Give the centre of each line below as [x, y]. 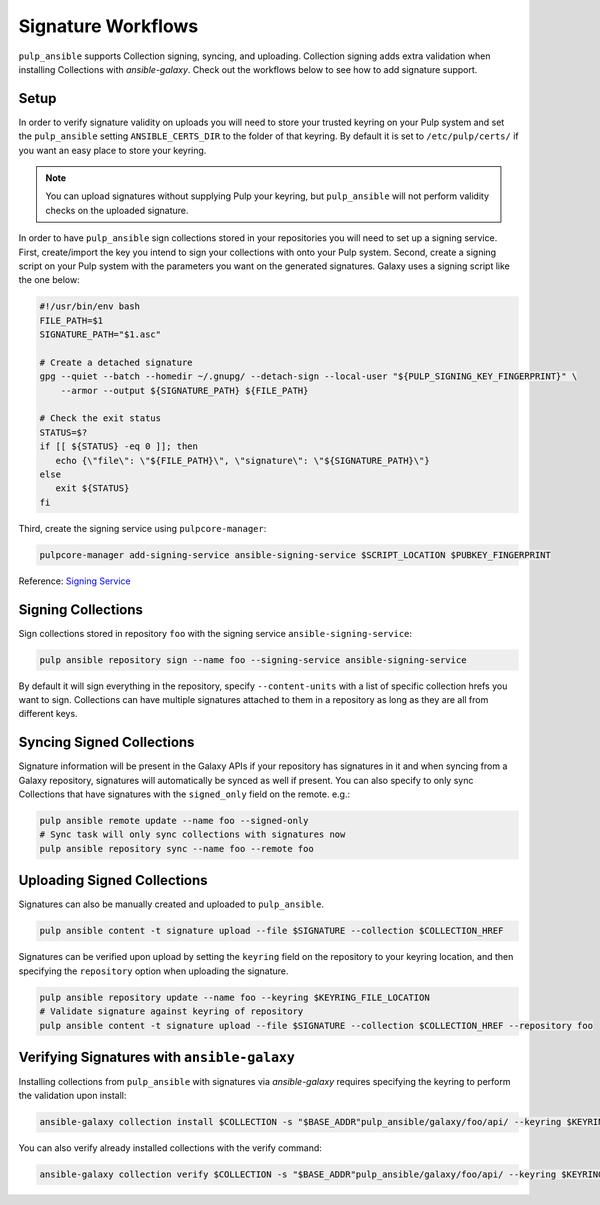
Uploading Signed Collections [113, 880]
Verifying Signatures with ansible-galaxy [156, 1056]
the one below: [49, 280]
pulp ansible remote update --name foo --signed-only [174, 821]
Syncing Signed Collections [106, 742]
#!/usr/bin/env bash [89, 306]
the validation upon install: [72, 1096]
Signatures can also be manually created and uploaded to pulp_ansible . [171, 904]
